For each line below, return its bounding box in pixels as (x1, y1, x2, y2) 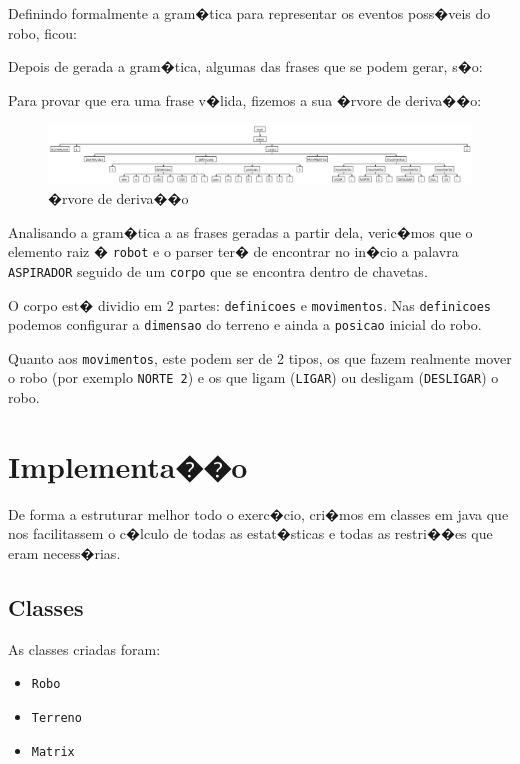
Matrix (31, 744, 75, 759)
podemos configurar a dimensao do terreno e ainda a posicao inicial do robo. (8, 314, 482, 335)
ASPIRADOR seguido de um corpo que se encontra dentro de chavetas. (8, 260, 428, 281)
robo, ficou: (8, 22, 77, 43)
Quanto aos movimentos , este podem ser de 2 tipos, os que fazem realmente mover (8, 347, 512, 368)
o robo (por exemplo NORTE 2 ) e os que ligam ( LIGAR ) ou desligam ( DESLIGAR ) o (8, 367, 499, 388)
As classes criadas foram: (8, 638, 161, 659)
